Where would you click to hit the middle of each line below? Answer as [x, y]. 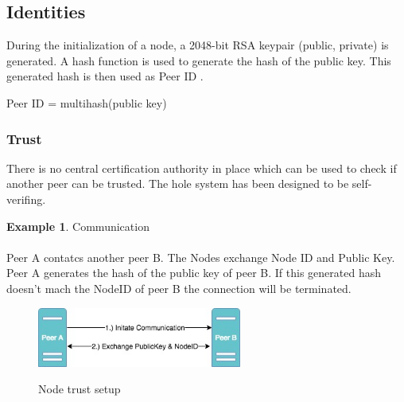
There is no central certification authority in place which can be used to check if [202, 168]
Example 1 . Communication [78, 226]
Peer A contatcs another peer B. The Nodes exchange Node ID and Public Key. [201, 257]
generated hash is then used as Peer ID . [105, 76]
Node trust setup [80, 389]
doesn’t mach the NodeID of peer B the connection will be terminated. [179, 288]
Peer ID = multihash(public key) [87, 102]
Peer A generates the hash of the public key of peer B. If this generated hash [194, 273]
